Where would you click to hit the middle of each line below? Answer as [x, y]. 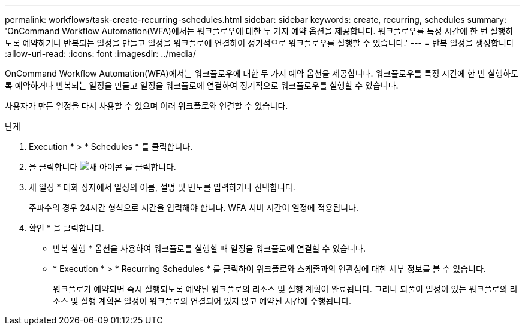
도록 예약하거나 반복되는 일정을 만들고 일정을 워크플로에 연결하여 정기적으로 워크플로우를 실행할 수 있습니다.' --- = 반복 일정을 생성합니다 [260, 43]
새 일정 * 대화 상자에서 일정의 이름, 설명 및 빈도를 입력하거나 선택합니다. [162, 187]
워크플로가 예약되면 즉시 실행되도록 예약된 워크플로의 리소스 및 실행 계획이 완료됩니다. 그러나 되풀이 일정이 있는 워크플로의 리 [285, 289]
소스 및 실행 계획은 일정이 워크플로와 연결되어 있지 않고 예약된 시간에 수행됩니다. [202, 301]
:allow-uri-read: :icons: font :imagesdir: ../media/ [100, 54]
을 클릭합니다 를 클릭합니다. [102, 167]
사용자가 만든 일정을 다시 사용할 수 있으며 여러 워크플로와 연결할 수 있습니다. [147, 106]
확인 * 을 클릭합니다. [67, 228]
